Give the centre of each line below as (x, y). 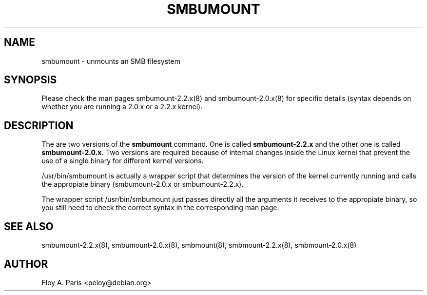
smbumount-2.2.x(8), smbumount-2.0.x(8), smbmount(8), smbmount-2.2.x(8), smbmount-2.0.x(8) (199, 245)
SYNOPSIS (30, 80)
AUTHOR (26, 264)
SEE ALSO (29, 226)
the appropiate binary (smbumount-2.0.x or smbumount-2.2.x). (143, 184)
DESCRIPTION (39, 125)
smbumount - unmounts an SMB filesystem (111, 61)
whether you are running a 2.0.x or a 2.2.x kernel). (122, 107)
